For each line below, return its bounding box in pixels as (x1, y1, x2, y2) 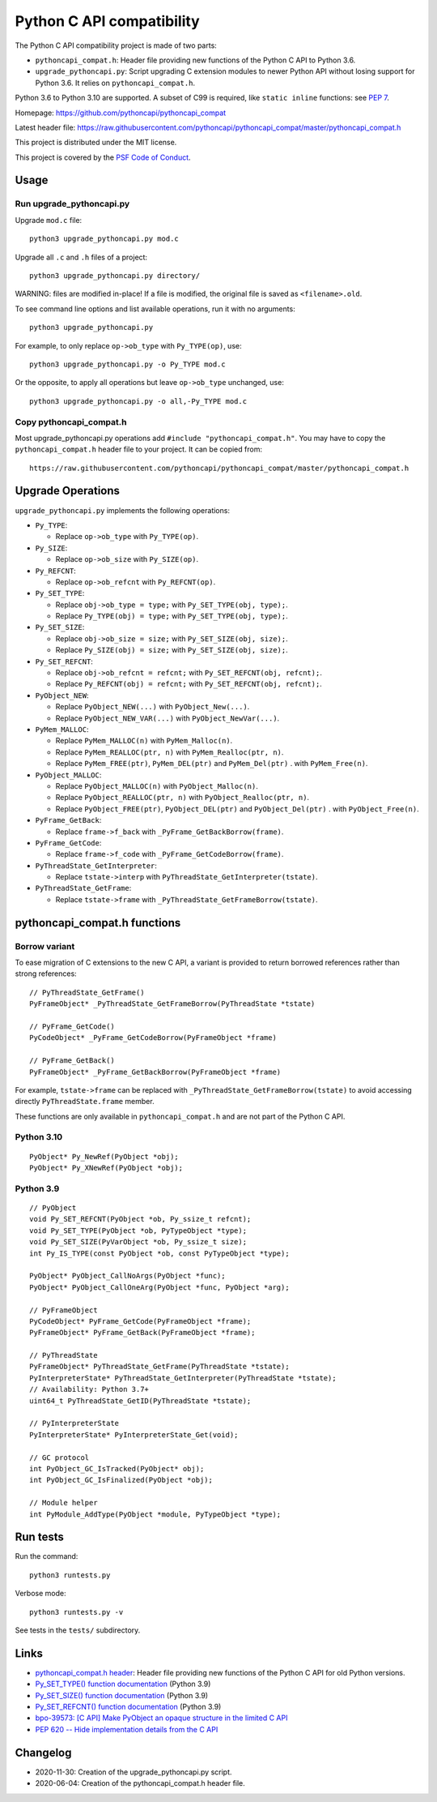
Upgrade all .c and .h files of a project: (15, 252, 148, 262)
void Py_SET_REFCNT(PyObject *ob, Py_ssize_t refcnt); (29, 1214, 252, 1224)
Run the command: (15, 1552, 78, 1561)
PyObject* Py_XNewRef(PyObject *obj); (29, 1163, 184, 1173)
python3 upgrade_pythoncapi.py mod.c (29, 234, 180, 243)
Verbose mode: (15, 1589, 66, 1599)
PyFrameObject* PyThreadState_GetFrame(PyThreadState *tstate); (29, 1362, 291, 1372)
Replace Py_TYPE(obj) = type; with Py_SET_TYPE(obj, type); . (55, 611, 288, 621)
